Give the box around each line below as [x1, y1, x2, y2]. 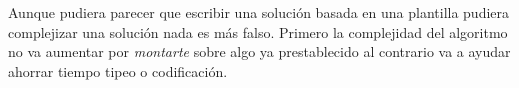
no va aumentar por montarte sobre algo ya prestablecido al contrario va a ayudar [8, 41, 511, 62]
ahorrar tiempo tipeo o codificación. [8, 60, 228, 81]
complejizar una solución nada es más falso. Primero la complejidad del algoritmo [8, 21, 508, 42]
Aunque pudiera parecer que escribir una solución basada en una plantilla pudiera [8, 2, 510, 22]
